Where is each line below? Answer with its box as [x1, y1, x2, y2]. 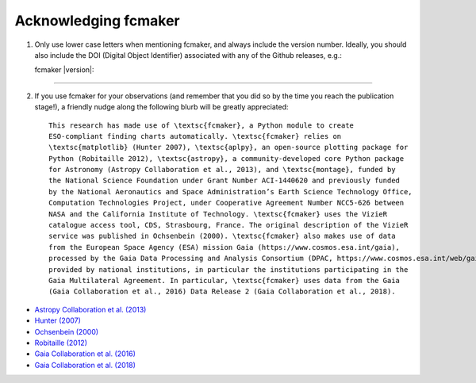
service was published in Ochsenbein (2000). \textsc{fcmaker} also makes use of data [48, 232, 396, 241]
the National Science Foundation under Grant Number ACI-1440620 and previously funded [48, 176, 401, 186]
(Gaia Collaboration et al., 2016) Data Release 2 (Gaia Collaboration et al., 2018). [48, 287, 396, 297]
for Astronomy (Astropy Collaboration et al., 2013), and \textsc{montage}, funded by [48, 165, 396, 174]
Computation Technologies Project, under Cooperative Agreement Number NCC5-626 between [48, 198, 405, 208]
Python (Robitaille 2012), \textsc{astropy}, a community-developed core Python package [48, 154, 405, 163]
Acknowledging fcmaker [14, 12, 180, 29]
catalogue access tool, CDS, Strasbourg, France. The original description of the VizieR [48, 220, 409, 230]
